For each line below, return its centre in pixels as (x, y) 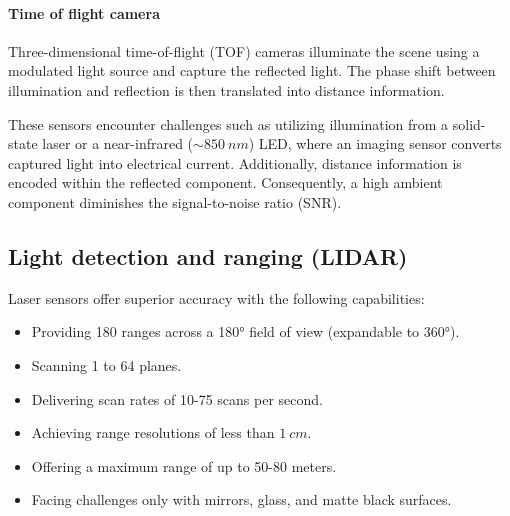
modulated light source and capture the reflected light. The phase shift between (252, 70)
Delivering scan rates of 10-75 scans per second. (177, 398)
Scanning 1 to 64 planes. (106, 364)
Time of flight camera (84, 12)
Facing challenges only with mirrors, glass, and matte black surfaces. (241, 499)
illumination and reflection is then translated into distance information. (226, 89)
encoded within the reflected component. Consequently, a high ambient (225, 182)
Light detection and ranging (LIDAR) (208, 255)
